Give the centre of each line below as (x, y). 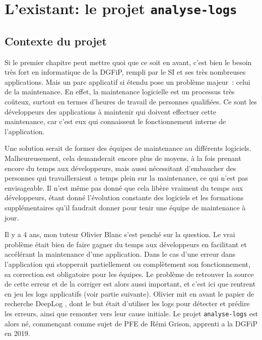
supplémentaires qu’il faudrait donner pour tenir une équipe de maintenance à (125, 208)
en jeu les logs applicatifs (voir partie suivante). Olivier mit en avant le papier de (129, 293)
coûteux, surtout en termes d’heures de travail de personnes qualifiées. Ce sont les (131, 102)
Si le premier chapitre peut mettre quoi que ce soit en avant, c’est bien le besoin (128, 62)
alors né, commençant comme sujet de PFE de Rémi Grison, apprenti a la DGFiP (131, 323)
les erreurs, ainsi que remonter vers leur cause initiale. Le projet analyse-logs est (131, 313)
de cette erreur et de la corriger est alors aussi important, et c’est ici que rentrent (130, 284)
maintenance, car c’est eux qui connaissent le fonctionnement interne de (115, 121)
